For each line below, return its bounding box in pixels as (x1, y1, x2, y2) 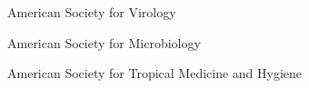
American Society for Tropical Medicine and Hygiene (7, 64, 303, 83)
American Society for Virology (7, 3, 176, 21)
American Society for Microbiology (7, 33, 201, 52)
